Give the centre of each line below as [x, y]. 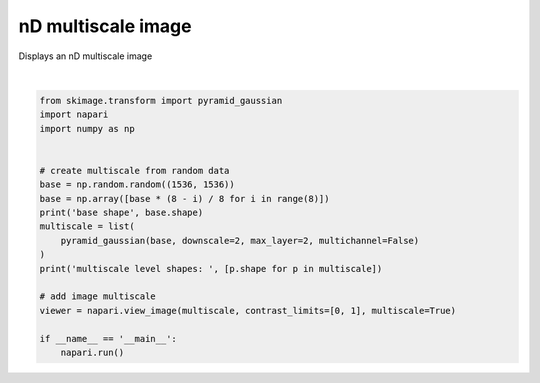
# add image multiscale [98, 296]
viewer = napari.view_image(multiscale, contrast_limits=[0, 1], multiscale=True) [248, 310]
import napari [74, 114]
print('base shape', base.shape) [121, 213]
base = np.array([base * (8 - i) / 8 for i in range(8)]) [184, 198]
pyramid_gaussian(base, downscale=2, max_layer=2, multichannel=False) [240, 240]
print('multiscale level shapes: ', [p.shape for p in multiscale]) [211, 268]
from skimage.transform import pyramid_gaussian [161, 100]
